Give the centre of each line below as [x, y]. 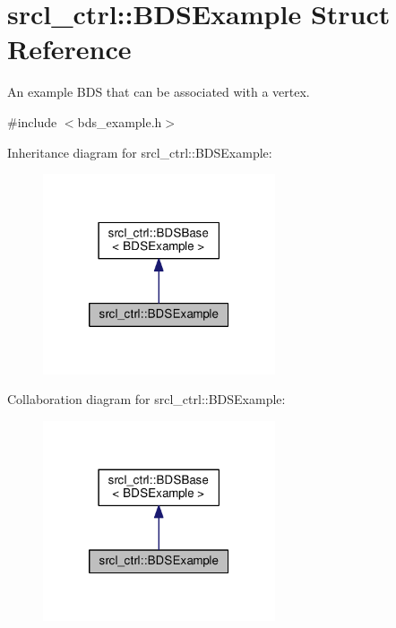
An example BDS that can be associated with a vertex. [159, 92]
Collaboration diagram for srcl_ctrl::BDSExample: [146, 399]
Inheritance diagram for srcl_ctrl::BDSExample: [140, 152]
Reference [69, 49]
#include [32, 121]
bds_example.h [120, 121]
